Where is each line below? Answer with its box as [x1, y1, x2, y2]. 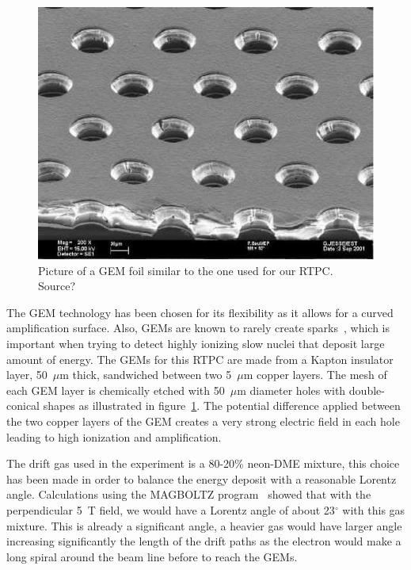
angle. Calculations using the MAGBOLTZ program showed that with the [6, 486, 371, 503]
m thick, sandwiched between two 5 [59, 366, 232, 383]
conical [6, 397, 40, 414]
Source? [38, 277, 76, 294]
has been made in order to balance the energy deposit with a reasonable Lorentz [6, 470, 397, 487]
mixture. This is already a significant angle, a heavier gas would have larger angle [6, 517, 402, 534]
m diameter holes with [237, 381, 346, 398]
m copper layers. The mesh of [243, 366, 387, 383]
